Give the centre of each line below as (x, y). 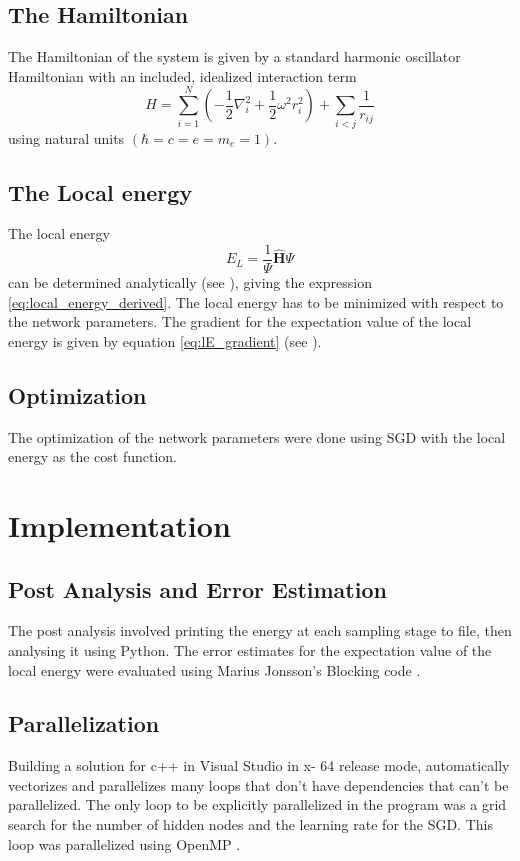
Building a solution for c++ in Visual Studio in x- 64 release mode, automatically (259, 765)
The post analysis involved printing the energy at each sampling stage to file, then (260, 630)
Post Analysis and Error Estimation (197, 588)
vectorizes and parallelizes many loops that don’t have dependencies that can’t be (258, 784)
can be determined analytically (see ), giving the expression (190, 281)
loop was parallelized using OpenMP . (124, 843)
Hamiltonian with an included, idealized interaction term (182, 75)
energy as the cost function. (92, 456)
